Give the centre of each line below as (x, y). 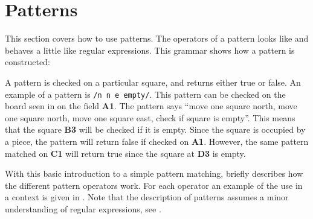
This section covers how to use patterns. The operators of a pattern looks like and (157, 38)
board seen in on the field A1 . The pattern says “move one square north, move (151, 106)
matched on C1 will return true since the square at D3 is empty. (125, 153)
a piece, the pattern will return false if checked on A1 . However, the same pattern (157, 141)
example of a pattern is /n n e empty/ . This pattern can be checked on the (145, 94)
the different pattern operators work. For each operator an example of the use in (154, 185)
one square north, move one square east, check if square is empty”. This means (150, 117)
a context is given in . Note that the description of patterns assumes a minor (147, 197)
